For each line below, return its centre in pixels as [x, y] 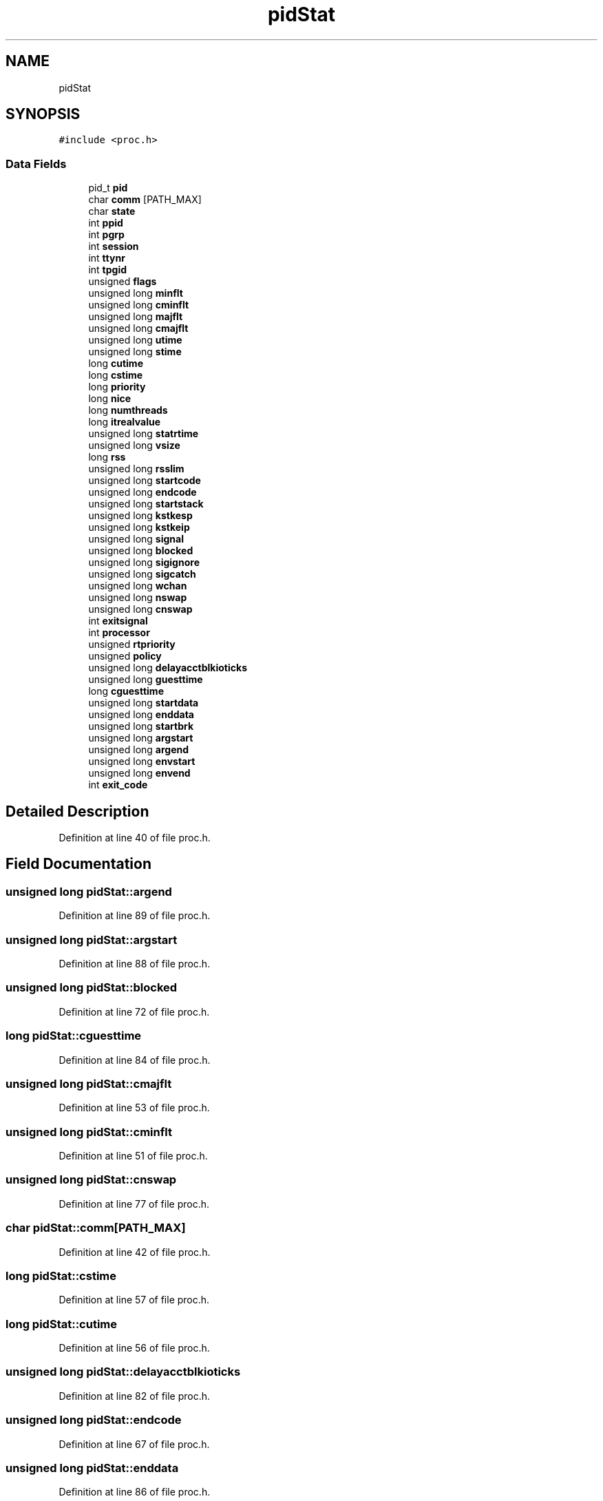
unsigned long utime [135, 340]
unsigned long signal [136, 539]
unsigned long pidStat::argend [89, 891]
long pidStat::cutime [62, 1324]
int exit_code [118, 785]
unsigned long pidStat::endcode [94, 1420]
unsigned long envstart [142, 762]
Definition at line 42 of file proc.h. [135, 1252]
